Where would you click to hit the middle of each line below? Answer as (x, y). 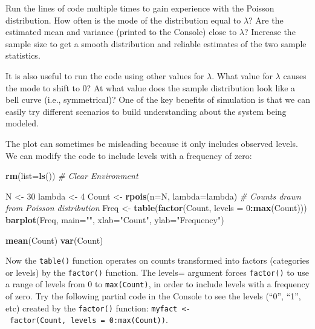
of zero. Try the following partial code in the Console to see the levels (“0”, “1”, (153, 296)
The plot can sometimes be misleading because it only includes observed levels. (152, 143)
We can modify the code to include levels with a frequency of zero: (129, 155)
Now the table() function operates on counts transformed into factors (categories (157, 260)
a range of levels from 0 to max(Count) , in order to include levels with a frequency (158, 284)
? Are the (266, 20)
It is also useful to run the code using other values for (105, 75)
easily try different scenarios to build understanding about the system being (146, 111)
